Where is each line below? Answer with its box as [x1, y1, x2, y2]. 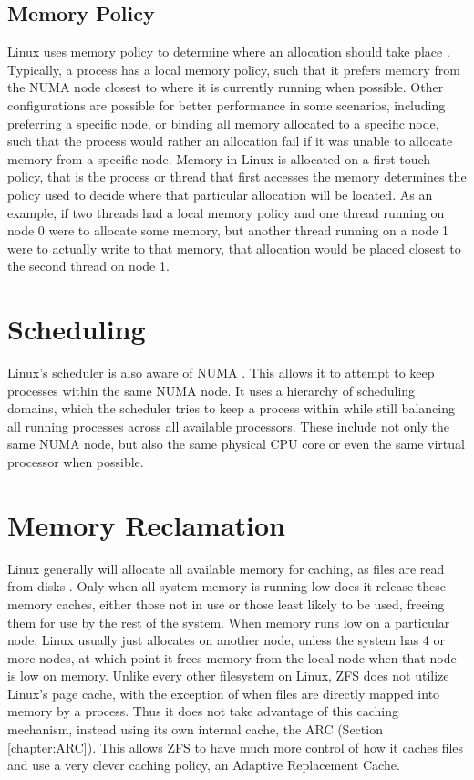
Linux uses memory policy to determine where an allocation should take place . [7, 42, 450, 61]
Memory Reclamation [7, 505, 285, 543]
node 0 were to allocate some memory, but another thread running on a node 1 [7, 221, 449, 240]
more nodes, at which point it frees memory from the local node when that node [7, 648, 457, 667]
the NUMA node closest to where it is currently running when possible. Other [7, 78, 444, 97]
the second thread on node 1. [7, 256, 170, 276]
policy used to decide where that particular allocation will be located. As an [7, 184, 433, 203]
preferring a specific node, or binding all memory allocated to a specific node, [7, 113, 439, 132]
